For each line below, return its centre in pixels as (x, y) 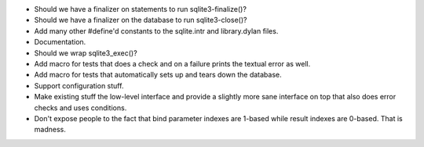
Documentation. (60, 42)
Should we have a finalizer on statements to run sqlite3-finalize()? (141, 9)
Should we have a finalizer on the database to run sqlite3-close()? (141, 20)
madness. (50, 130)
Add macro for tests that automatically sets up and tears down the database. (158, 75)
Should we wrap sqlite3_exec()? (86, 53)
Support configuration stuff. (79, 85)
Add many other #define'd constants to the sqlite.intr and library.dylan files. (156, 30)
